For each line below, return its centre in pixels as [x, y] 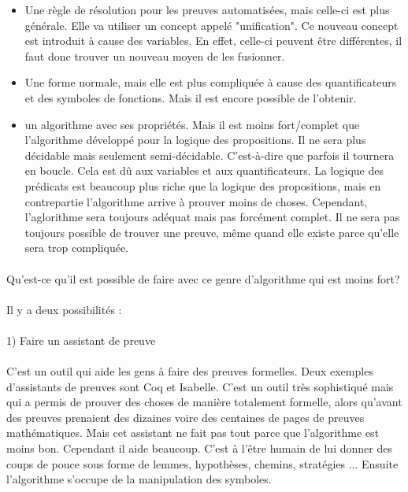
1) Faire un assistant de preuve [81, 340]
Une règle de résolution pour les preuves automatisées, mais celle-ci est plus [207, 9]
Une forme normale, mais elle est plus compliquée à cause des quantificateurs [211, 82]
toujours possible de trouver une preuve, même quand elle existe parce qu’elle [212, 232]
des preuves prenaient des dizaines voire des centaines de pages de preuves [185, 417]
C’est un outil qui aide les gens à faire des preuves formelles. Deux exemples [190, 371]
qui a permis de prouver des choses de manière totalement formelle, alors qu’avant [204, 402]
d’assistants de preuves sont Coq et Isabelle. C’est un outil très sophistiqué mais [200, 386]
